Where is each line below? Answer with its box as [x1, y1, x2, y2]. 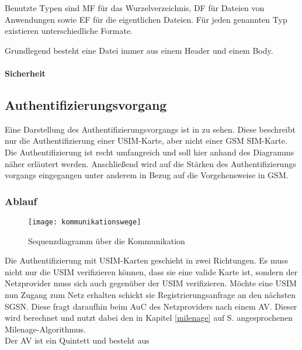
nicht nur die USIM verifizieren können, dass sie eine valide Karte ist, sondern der [5, 265, 298, 278]
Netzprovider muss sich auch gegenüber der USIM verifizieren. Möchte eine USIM [5, 277, 297, 289]
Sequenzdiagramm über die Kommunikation [28, 234, 185, 247]
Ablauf [5, 193, 37, 208]
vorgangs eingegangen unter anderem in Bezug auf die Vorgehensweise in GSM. [5, 169, 289, 181]
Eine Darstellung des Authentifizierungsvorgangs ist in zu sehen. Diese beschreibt [5, 123, 296, 135]
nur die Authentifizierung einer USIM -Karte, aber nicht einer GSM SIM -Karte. [5, 134, 287, 147]
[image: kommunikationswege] [28, 217, 141, 226]
